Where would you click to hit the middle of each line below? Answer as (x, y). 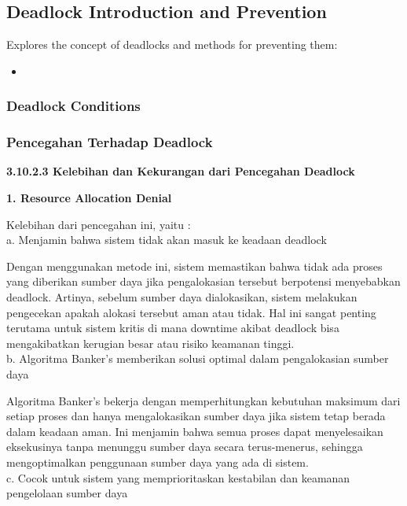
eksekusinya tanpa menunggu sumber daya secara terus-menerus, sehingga (185, 447)
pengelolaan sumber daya (67, 493)
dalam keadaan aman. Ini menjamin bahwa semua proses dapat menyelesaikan (195, 431)
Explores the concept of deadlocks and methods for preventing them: (172, 44)
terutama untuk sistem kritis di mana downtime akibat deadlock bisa (173, 328)
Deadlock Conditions (73, 106)
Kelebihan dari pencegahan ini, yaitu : (99, 224)
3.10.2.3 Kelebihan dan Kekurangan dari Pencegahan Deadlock (181, 171)
